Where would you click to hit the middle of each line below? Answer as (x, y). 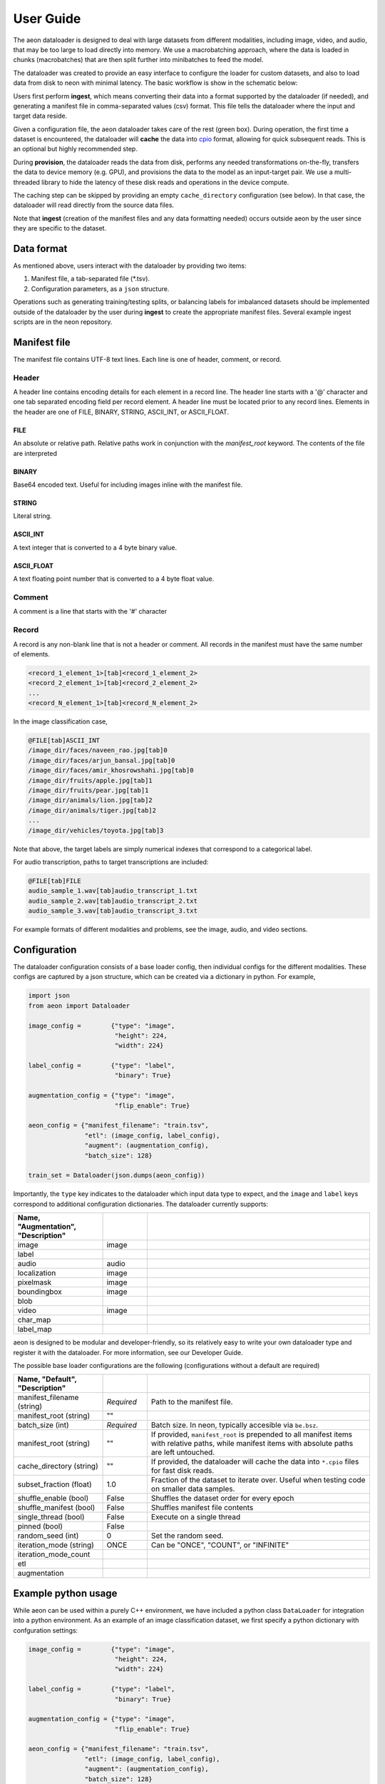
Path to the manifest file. (192, 1402)
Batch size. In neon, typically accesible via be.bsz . (235, 1425)
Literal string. (33, 516)
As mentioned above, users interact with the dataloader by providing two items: (130, 266)
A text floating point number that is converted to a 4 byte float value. (114, 579)
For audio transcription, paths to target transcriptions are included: (111, 862)
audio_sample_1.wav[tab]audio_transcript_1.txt (113, 891)
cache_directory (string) (58, 1466)
